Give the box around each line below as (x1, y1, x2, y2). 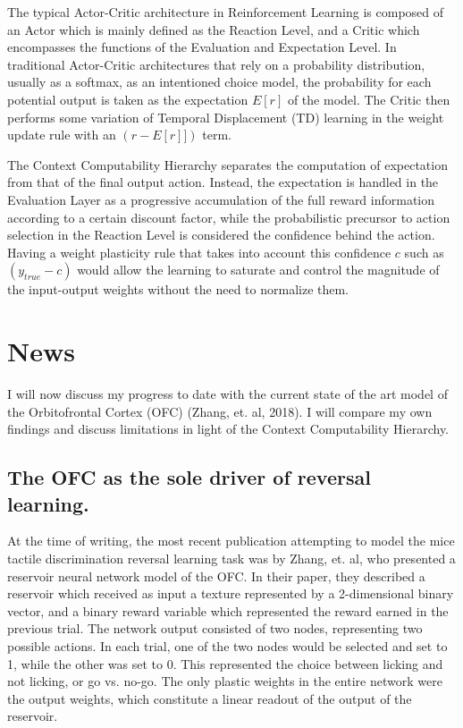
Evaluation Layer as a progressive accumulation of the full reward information (7, 190, 435, 208)
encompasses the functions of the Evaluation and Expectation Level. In (7, 38, 397, 56)
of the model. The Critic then (287, 89, 450, 108)
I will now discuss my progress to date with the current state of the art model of (7, 385, 448, 403)
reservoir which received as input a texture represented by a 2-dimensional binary (7, 584, 454, 603)
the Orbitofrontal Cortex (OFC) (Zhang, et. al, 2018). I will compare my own (7, 402, 433, 420)
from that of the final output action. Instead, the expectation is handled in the (7, 173, 439, 191)
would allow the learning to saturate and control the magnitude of (77, 260, 440, 279)
